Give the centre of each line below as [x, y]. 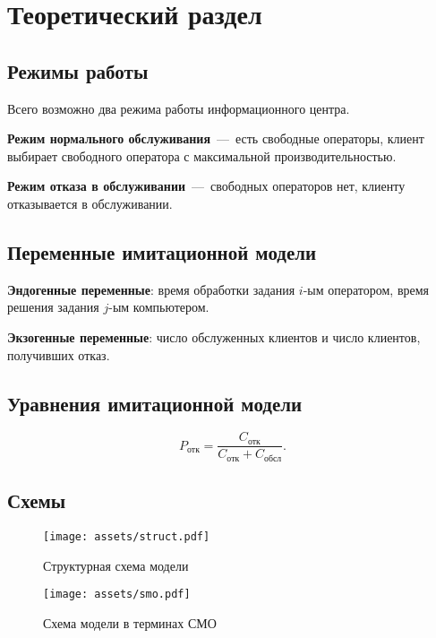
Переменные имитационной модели [162, 251]
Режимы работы [78, 70]
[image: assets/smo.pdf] [117, 595]
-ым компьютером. [159, 307]
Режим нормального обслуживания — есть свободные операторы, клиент [216, 138]
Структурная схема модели [116, 565]
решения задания [53, 307]
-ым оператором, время [366, 289]
